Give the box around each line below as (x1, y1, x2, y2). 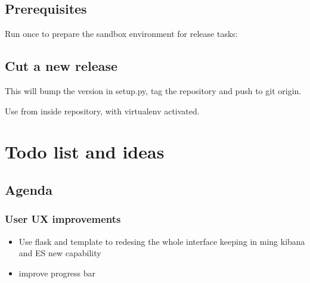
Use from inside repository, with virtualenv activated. (5, 104, 200, 117)
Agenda (5, 180, 52, 198)
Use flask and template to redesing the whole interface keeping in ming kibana (18, 235, 305, 247)
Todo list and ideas (5, 139, 165, 164)
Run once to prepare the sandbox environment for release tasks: (5, 27, 238, 40)
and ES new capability (18, 247, 101, 259)
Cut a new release (5, 57, 118, 75)
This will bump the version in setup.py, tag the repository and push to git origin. (5, 85, 302, 97)
